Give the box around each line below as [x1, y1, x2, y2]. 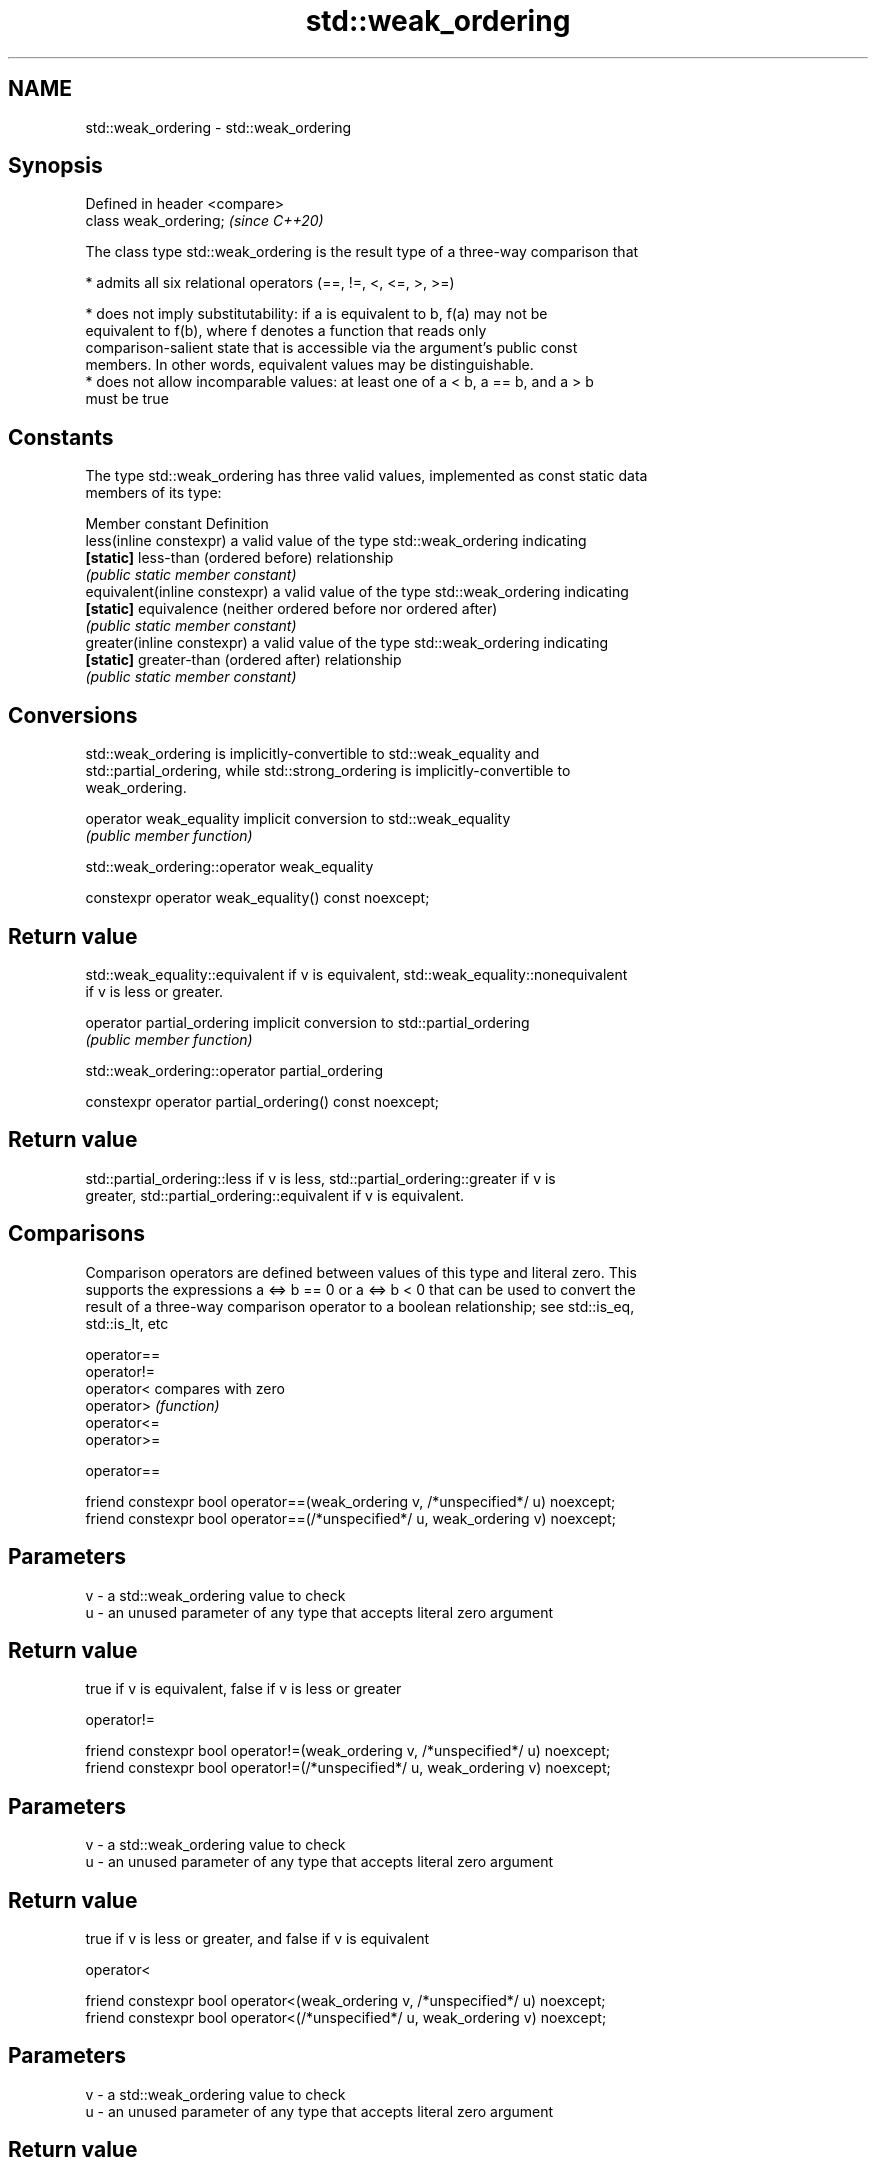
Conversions [8, 702, 138, 728]
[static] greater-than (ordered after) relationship [85, 651, 402, 669]
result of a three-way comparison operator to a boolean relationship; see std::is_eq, [85, 1297, 635, 1315]
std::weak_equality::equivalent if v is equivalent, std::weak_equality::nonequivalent [85, 965, 628, 983]
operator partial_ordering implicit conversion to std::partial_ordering [85, 1013, 530, 1031]
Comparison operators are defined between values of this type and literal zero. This [85, 1263, 637, 1281]
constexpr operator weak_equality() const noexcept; [85, 889, 430, 907]
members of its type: [85, 484, 222, 502]
